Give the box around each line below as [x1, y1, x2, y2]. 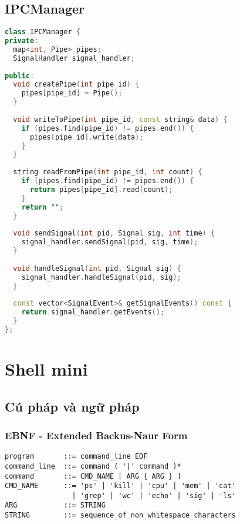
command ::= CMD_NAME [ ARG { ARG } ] [5, 472, 181, 480]
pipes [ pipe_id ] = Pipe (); [21, 89, 123, 98]
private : [5, 37, 39, 45]
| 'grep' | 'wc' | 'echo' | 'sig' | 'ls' [72, 491, 236, 500]
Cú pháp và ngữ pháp [5, 397, 140, 415]
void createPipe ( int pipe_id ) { [13, 80, 140, 89]
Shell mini [5, 357, 88, 381]
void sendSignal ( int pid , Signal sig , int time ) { [13, 229, 215, 238]
